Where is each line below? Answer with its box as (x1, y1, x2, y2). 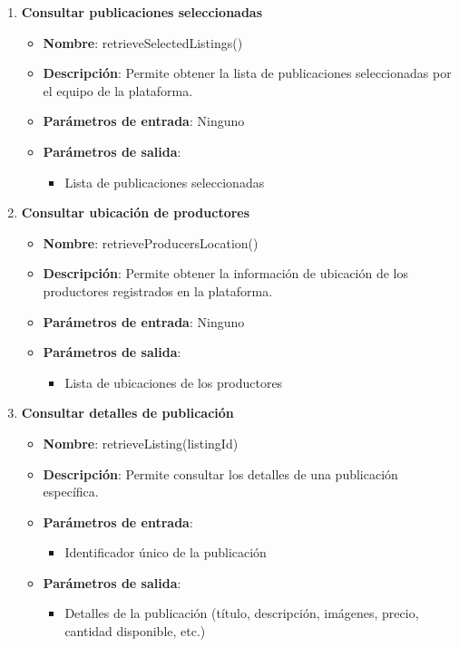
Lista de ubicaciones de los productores (64, 372, 283, 391)
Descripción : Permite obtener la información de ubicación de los (43, 264, 409, 283)
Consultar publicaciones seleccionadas (21, 3, 263, 21)
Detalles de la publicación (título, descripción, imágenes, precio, (64, 604, 419, 623)
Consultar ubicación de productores (21, 203, 250, 222)
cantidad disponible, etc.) (64, 622, 206, 641)
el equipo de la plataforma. (43, 81, 193, 100)
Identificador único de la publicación (64, 543, 267, 562)
